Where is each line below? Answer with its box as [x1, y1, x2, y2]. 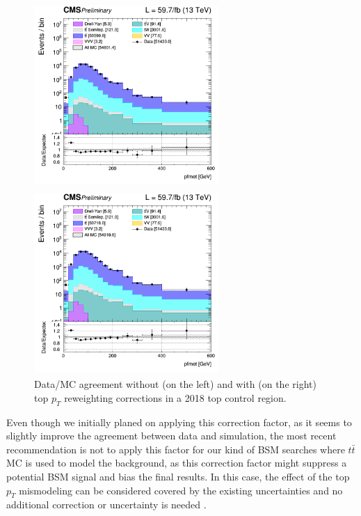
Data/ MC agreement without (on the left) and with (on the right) [34, 377, 316, 391]
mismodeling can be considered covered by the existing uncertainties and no [19, 483, 343, 497]
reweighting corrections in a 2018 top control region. [64, 390, 287, 405]
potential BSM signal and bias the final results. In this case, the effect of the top [6, 469, 350, 484]
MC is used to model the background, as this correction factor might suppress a [6, 455, 347, 470]
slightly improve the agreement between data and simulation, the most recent [6, 428, 337, 443]
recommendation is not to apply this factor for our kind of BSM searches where [6, 441, 345, 456]
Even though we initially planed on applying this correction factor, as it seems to [6, 414, 352, 429]
